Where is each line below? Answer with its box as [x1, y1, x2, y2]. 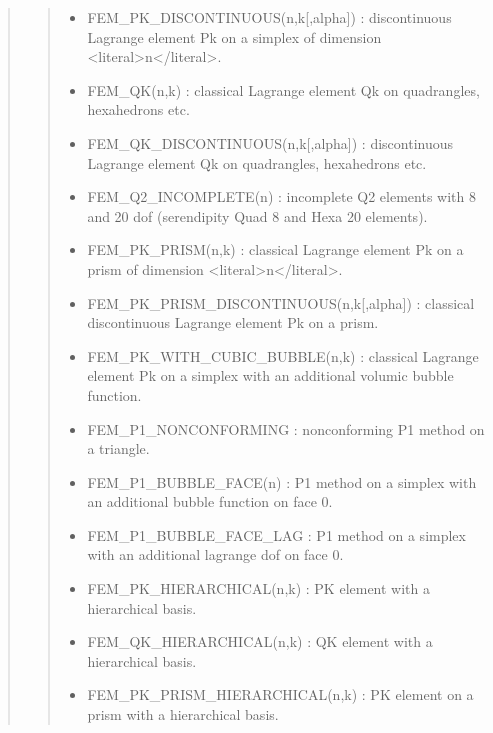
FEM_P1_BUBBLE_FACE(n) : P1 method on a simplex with [87, 471, 477, 492]
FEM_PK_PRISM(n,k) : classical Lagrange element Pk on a [87, 239, 464, 260]
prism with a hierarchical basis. [87, 704, 279, 725]
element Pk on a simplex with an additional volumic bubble [87, 365, 454, 386]
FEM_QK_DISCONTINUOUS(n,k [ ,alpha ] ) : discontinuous [87, 132, 454, 153]
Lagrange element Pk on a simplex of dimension [87, 26, 382, 47]
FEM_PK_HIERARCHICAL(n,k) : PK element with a [87, 578, 431, 599]
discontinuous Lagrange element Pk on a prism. [87, 312, 379, 333]
